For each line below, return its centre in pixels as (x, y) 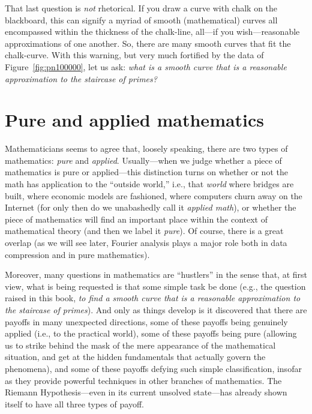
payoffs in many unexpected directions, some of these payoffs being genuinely (146, 321)
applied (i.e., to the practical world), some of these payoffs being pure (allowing (151, 333)
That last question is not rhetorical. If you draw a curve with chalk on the (141, 8)
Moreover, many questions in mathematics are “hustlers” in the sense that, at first (156, 274)
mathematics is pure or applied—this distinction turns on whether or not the (146, 172)
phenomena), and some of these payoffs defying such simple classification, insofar (153, 368)
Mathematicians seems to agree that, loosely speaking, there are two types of (146, 148)
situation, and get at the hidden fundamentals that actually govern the (135, 357)
